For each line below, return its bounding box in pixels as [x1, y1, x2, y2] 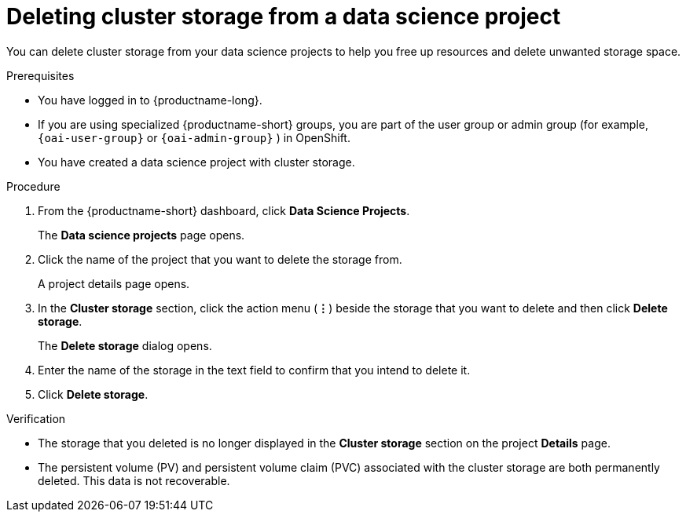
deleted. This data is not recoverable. [38, 473, 230, 487]
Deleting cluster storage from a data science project [6, 3, 561, 30]
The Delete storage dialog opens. [38, 338, 212, 352]
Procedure [6, 179, 61, 193]
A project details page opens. [38, 276, 190, 290]
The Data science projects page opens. [38, 228, 245, 242]
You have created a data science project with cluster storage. [38, 155, 355, 169]
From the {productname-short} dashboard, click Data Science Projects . [38, 203, 410, 217]
